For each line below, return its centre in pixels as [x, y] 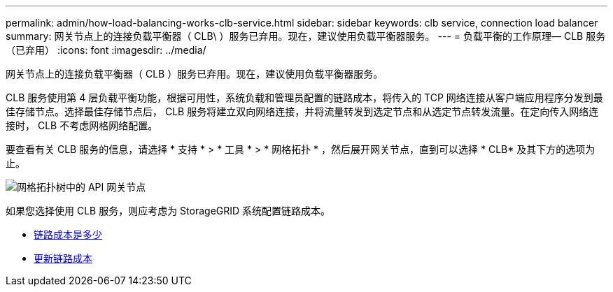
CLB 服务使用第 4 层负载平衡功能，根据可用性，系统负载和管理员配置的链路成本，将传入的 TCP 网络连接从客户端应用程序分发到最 [304, 97]
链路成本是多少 [68, 234]
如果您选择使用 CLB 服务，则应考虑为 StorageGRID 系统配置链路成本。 [168, 211]
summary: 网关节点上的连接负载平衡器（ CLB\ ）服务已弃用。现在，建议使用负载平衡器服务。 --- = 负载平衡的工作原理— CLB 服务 [306, 36]
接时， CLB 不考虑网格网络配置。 [82, 125]
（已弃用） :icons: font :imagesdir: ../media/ [106, 50]
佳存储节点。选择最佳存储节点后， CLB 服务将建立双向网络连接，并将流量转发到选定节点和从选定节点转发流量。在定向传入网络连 [302, 111]
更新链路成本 [63, 258]
